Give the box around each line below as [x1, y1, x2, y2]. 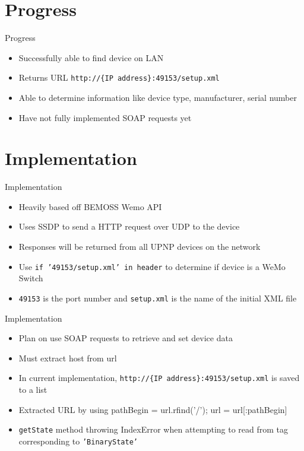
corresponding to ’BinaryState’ [18, 434, 138, 447]
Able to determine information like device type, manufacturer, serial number [18, 91, 297, 103]
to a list [18, 383, 47, 395]
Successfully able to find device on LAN [18, 51, 164, 63]
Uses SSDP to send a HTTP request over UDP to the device [18, 220, 240, 233]
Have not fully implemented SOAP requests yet [18, 111, 192, 123]
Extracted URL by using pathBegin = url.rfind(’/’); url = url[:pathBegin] [18, 403, 287, 415]
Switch [18, 272, 43, 284]
